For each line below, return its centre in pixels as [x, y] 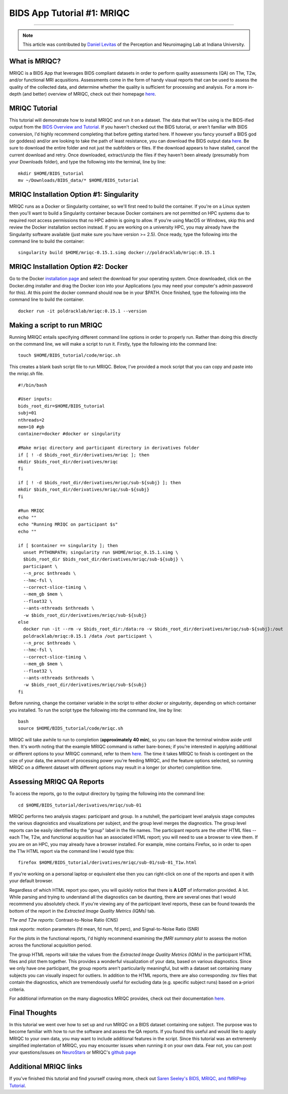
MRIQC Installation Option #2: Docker [69, 267]
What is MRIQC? [35, 61]
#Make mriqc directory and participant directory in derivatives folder [109, 448]
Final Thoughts [33, 1013]
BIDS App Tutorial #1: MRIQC [70, 13]
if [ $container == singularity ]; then [68, 545]
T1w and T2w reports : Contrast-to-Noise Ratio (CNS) [64, 920]
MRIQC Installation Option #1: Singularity [74, 194]
